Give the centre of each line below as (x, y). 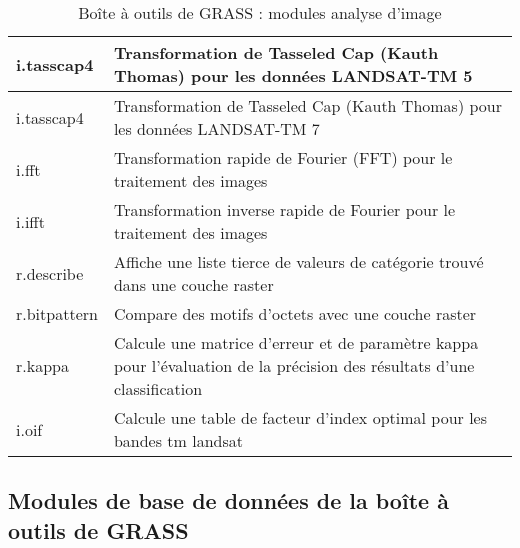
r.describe (50, 273)
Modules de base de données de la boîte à (228, 500)
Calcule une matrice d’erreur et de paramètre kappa (296, 342)
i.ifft (30, 221)
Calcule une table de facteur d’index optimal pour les (300, 417)
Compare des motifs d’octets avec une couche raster (295, 313)
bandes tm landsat (178, 440)
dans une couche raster (193, 284)
